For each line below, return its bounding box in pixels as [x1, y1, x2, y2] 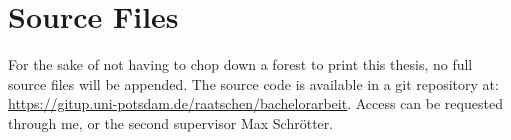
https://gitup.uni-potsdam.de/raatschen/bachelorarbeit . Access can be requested [8, 93, 503, 114]
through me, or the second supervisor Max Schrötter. [8, 112, 334, 133]
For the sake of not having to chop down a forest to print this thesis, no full [8, 54, 473, 75]
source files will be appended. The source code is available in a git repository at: [8, 73, 499, 94]
